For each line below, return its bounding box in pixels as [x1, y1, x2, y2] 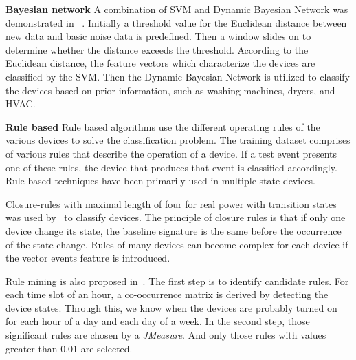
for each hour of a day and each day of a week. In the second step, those [5, 314, 310, 328]
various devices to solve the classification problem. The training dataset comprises [5, 133, 351, 147]
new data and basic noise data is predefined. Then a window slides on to [5, 29, 311, 43]
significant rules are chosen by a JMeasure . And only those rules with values [5, 328, 326, 342]
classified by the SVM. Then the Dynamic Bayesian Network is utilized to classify [5, 69, 350, 83]
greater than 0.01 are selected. [5, 341, 133, 355]
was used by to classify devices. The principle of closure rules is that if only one [5, 210, 346, 224]
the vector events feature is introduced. [5, 251, 170, 265]
